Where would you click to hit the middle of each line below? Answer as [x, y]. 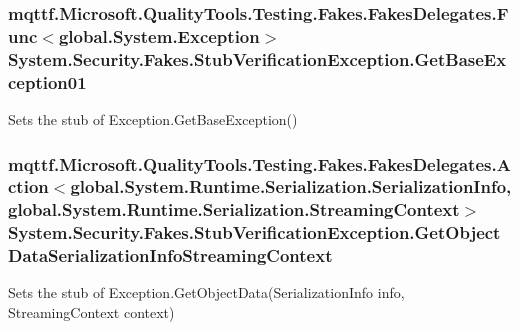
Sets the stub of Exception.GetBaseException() [153, 118]
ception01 [47, 81]
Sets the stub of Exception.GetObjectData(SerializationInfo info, [206, 292]
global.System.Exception [159, 35]
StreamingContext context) [91, 312]
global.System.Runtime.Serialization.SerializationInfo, [291, 186]
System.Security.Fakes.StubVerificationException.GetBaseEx [257, 58]
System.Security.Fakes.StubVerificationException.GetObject [254, 232]
